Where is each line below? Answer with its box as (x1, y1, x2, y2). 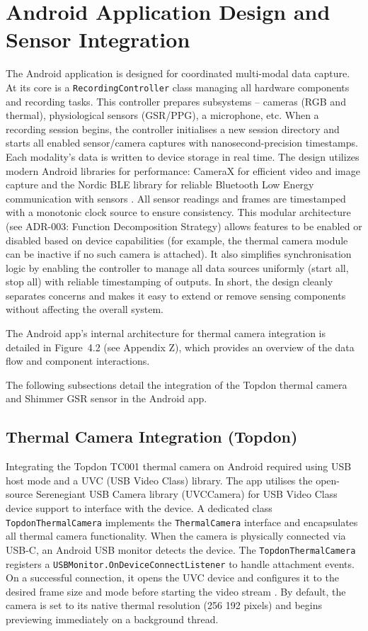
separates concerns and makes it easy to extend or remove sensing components (6, 288, 346, 302)
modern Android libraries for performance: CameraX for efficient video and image (6, 163, 360, 178)
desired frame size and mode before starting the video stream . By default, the (6, 584, 346, 598)
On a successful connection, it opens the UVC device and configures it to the (6, 570, 339, 585)
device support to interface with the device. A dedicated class (6, 501, 272, 516)
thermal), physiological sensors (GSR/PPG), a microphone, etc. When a (6, 108, 319, 123)
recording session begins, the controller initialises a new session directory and (6, 121, 340, 136)
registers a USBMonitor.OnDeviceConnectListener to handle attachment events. (6, 556, 355, 571)
